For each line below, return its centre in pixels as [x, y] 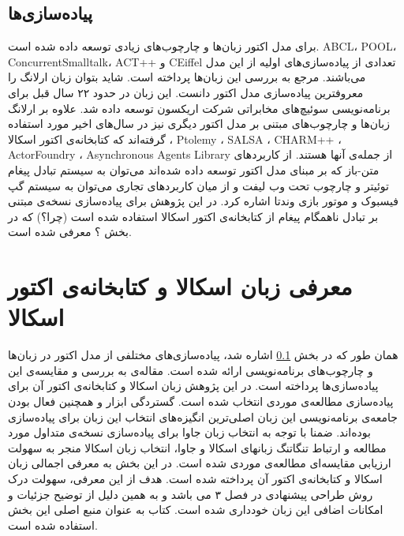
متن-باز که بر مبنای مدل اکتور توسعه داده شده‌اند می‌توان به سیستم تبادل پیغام [194, 169]
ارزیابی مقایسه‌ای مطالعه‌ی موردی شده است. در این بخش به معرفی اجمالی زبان [200, 463]
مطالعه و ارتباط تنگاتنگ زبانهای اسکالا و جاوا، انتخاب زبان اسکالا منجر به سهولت [197, 447]
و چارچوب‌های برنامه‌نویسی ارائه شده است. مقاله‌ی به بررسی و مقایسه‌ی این [191, 370]
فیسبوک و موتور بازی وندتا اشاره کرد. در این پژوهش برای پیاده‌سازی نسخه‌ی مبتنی [203, 201]
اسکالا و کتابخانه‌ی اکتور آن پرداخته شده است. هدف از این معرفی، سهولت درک [195, 478]
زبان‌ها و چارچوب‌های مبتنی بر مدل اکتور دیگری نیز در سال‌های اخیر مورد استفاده [199, 124]
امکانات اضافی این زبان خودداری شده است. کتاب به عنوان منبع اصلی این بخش [196, 510]
